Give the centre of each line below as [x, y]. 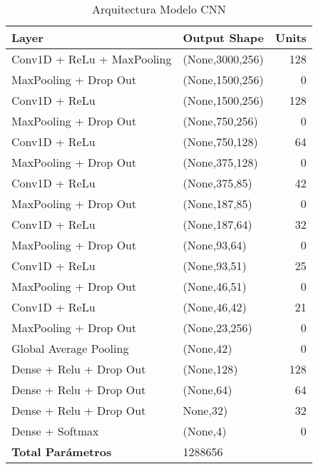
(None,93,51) [215, 266]
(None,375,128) [220, 162]
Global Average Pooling [70, 348]
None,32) [205, 410]
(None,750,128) [220, 141]
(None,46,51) [215, 286]
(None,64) [207, 390]
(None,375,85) [217, 183]
